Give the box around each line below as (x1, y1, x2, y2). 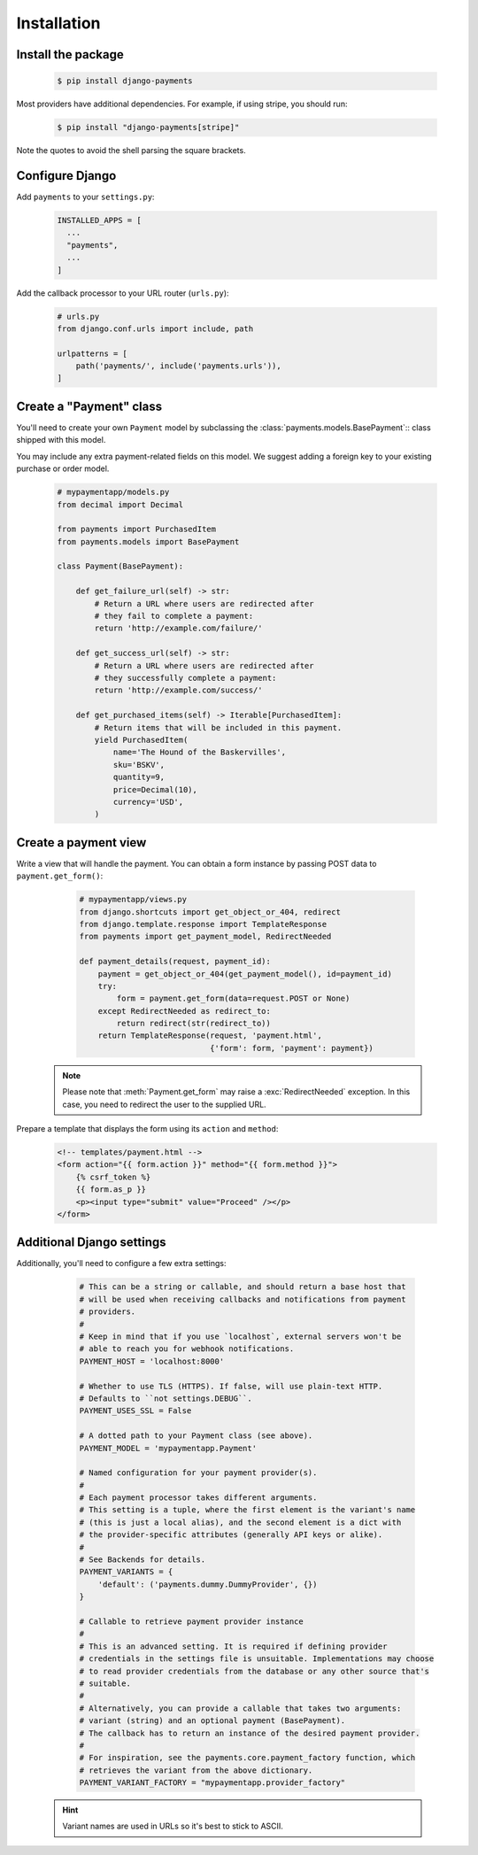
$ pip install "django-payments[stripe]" (57, 122, 240, 133)
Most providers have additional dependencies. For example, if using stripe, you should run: (16, 98, 348, 110)
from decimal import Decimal (57, 499, 184, 509)
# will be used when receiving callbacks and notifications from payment (79, 1294, 406, 1304)
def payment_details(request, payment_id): (79, 956, 272, 967)
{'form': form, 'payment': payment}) (209, 1043, 374, 1053)
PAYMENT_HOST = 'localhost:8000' (79, 1356, 225, 1366)
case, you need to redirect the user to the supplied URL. (62, 1099, 266, 1109)
